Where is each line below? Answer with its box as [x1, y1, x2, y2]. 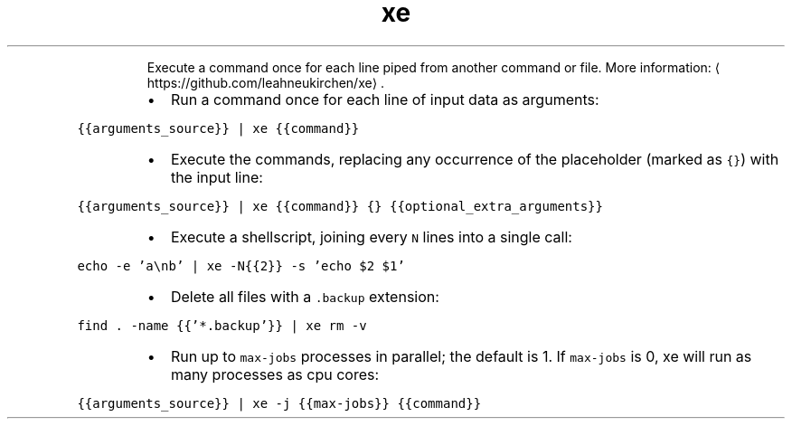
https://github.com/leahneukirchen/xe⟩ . [146, 74, 385, 90]
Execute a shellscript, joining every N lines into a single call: [170, 227, 572, 246]
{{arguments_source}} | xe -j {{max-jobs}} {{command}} [77, 395, 482, 411]
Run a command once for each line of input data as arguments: [170, 90, 599, 109]
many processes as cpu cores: [170, 364, 380, 383]
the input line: [170, 167, 263, 186]
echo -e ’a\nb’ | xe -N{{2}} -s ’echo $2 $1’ [77, 258, 405, 273]
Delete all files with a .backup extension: [170, 287, 439, 306]
